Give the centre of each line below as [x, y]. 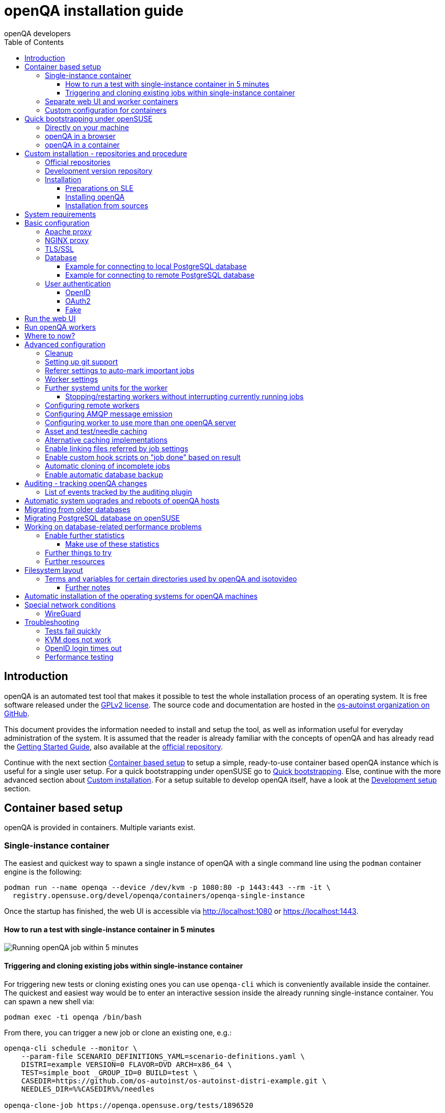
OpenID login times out [83, 648]
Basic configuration [57, 223]
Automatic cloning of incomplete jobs [108, 466]
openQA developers [37, 33]
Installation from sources [107, 205]
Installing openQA [95, 197]
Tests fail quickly [73, 631]
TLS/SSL [59, 249]
